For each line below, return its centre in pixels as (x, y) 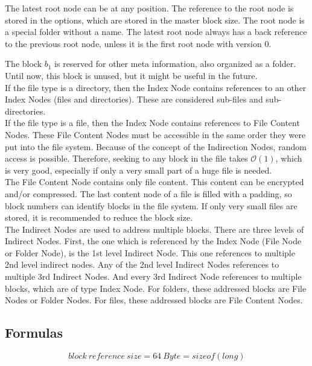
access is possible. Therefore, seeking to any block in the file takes (126, 158)
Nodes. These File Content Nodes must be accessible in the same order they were (155, 134)
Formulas (34, 333)
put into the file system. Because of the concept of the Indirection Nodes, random (156, 146)
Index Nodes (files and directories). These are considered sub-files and (134, 99)
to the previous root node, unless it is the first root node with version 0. (138, 43)
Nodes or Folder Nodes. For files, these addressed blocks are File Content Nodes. (154, 300)
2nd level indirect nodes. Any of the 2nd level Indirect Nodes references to (142, 264)
